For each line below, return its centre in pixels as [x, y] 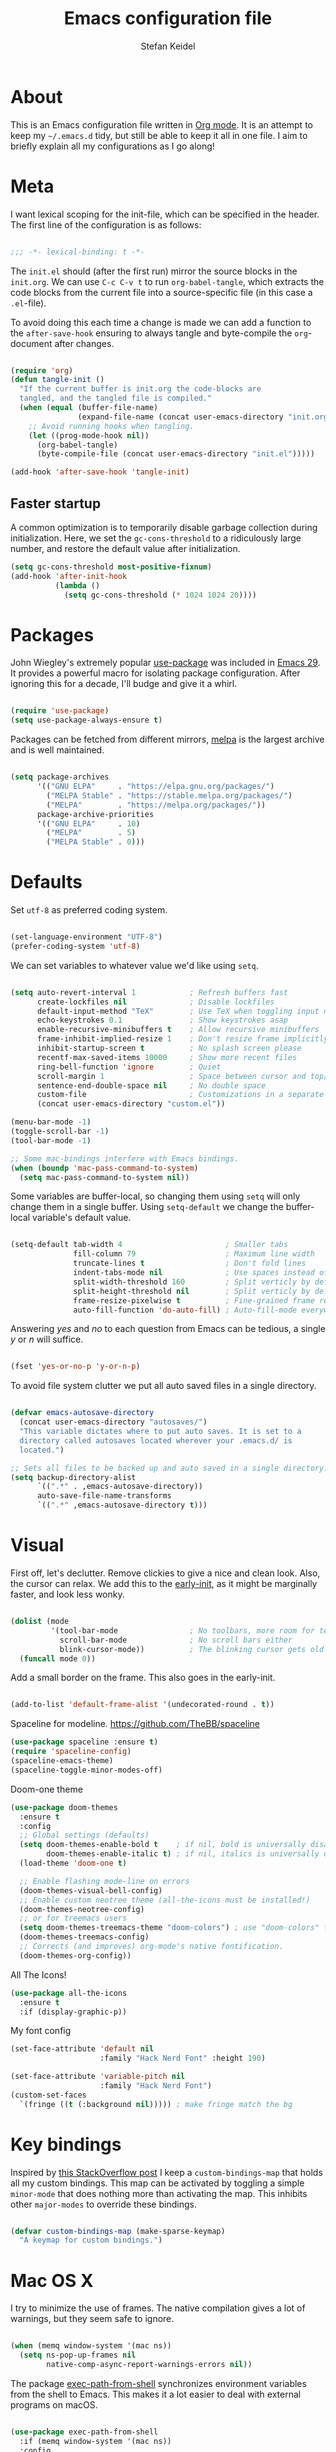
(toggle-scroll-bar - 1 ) [60, 1132]
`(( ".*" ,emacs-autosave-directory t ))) [122, 1505]
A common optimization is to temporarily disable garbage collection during [164, 527]
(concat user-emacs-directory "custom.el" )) [131, 1104]
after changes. [84, 343]
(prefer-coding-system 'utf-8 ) [75, 946]
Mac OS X [52, 2280]
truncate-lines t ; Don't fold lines [190, 1263]
